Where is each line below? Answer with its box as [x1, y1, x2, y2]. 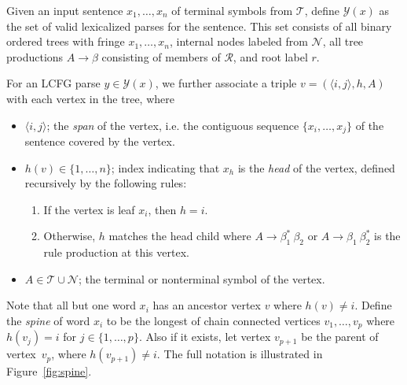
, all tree [322, 33, 364, 50]
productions [6, 48, 64, 65]
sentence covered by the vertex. [24, 133, 175, 150]
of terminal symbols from [171, 2, 293, 18]
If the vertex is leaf [43, 201, 135, 217]
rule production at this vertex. [43, 244, 189, 261]
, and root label [233, 48, 308, 65]
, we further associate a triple [155, 75, 297, 91]
